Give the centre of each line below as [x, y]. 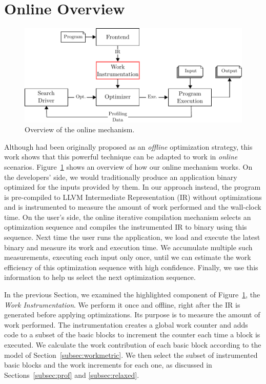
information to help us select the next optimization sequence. [100, 277]
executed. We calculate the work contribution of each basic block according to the [133, 345]
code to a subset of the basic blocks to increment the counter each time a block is [132, 335]
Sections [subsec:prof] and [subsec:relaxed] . [72, 375]
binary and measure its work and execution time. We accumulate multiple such [128, 247]
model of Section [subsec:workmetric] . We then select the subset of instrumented [131, 355]
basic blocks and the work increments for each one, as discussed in [108, 365]
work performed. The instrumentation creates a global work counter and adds [126, 324]
